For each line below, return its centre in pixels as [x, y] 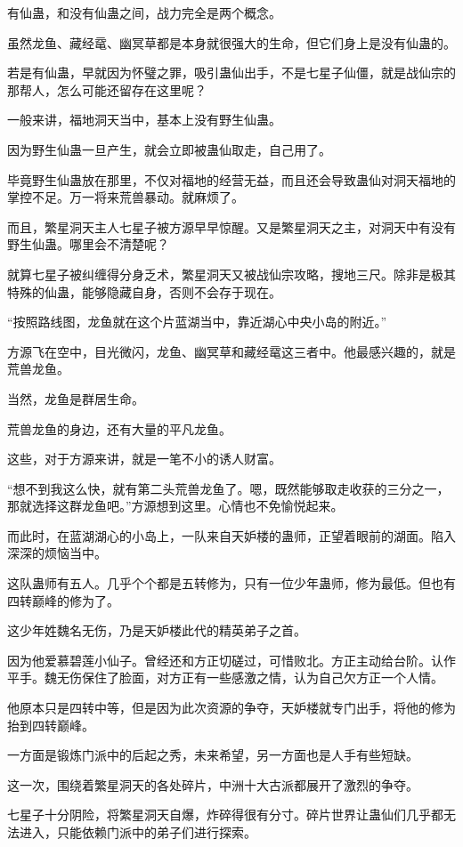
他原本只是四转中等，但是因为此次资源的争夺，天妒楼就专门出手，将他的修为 [231, 708]
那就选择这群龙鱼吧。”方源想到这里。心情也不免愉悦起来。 [175, 506]
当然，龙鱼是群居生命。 [76, 398]
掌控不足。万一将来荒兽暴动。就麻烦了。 [126, 197]
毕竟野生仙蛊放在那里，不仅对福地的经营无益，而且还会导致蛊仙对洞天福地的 [231, 179]
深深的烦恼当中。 [57, 553]
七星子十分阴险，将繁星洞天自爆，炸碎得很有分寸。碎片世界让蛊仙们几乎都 [225, 815]
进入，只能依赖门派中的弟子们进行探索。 [138, 832]
